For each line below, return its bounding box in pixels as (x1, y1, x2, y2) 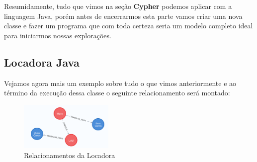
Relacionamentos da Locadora (24, 150, 115, 160)
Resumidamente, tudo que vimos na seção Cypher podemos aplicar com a (4, 1, 232, 11)
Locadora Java (4, 54, 80, 70)
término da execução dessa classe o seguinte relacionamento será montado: (4, 87, 230, 98)
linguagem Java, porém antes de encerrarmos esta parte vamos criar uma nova (4, 10, 243, 21)
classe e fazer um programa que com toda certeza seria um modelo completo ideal (4, 20, 253, 31)
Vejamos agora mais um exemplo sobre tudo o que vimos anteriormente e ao (4, 78, 237, 88)
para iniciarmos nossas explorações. (4, 30, 111, 40)
